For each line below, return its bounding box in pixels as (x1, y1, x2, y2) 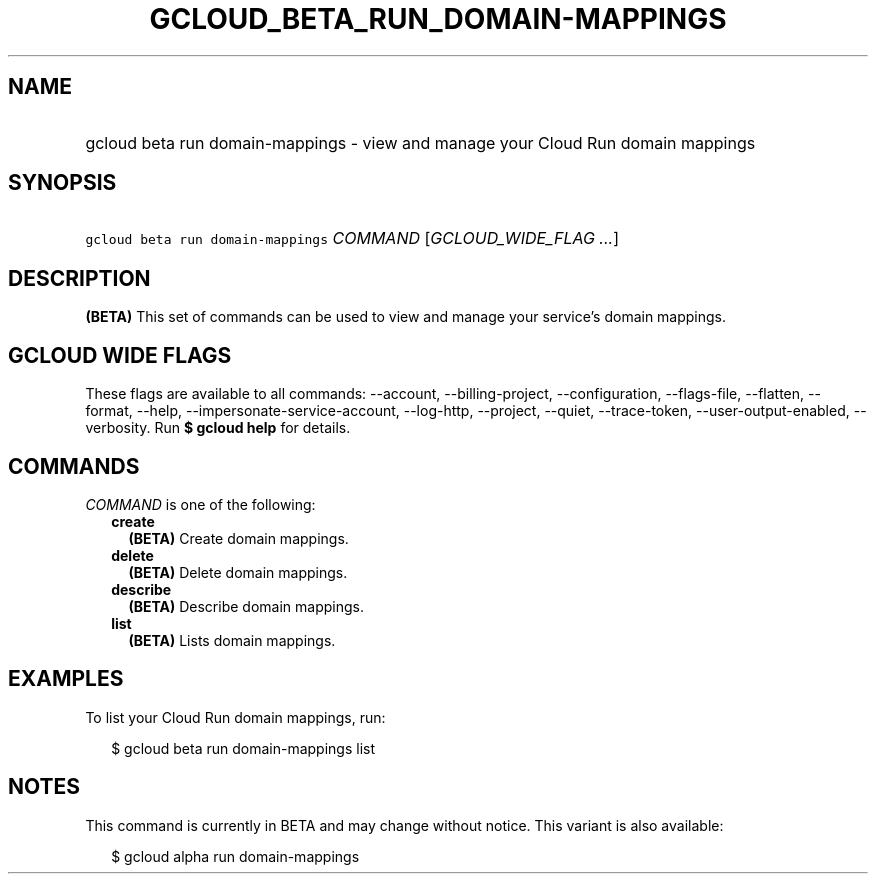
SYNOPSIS (8, 170, 117, 196)
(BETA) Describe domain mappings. (128, 597, 364, 615)
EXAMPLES (8, 666, 124, 692)
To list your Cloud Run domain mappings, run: (85, 708, 386, 726)
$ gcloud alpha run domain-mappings (111, 847, 360, 865)
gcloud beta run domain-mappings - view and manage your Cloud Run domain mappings (85, 132, 756, 153)
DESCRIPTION (8, 265, 151, 291)
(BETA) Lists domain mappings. (128, 631, 336, 649)
